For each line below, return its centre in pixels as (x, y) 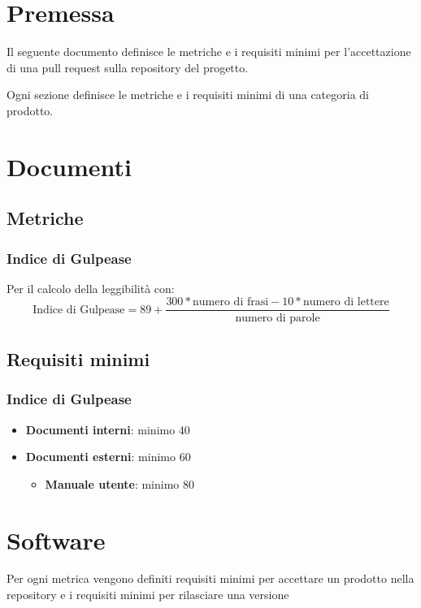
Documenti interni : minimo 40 (108, 429)
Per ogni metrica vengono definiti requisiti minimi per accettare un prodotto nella (210, 578)
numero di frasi (231, 302)
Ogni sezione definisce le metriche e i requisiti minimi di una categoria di (188, 95)
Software (56, 539)
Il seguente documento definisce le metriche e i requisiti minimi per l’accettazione (209, 52)
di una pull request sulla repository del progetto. (128, 67)
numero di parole (278, 318)
